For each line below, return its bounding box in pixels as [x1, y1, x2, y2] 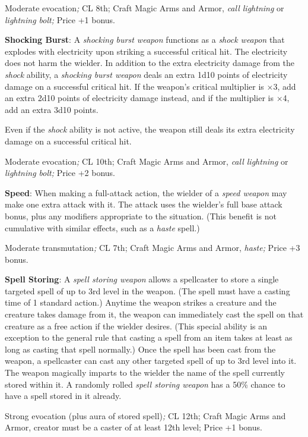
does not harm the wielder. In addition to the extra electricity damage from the [5, 56, 294, 69]
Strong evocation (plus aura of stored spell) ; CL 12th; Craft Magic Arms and [5, 409, 286, 422]
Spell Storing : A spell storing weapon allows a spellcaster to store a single [5, 273, 279, 285]
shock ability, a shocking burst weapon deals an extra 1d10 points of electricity [5, 68, 288, 80]
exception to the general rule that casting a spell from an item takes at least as [5, 331, 293, 344]
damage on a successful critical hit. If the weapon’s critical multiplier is [5, 80, 264, 92]
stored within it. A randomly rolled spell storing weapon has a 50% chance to [5, 378, 285, 390]
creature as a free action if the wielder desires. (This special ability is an [5, 319, 268, 332]
